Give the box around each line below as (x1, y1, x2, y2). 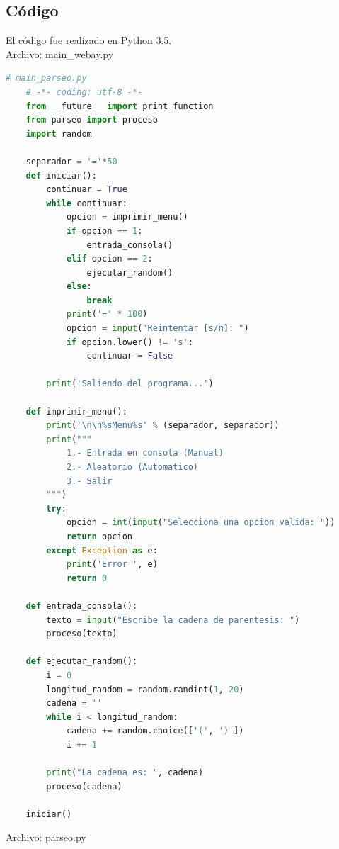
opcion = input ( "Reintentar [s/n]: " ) (66, 323, 249, 334)
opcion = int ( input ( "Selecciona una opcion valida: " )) (66, 517, 335, 528)
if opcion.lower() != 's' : (66, 337, 193, 347)
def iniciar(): (25, 170, 97, 181)
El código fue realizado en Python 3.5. (6, 33, 172, 47)
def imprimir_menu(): (25, 406, 127, 417)
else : (66, 281, 92, 292)
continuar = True (46, 184, 127, 195)
